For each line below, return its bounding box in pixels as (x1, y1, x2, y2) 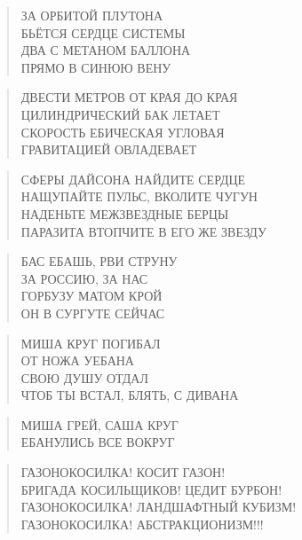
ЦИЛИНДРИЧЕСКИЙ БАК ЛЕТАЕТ (20, 105, 220, 123)
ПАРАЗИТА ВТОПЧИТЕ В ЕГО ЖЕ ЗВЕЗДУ (20, 222, 266, 240)
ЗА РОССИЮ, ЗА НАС (20, 269, 148, 287)
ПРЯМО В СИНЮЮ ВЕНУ (20, 58, 171, 76)
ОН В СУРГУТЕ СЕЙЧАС (20, 303, 165, 322)
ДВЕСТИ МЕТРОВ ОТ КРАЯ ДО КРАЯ (20, 88, 238, 106)
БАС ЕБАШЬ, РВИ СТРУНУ (20, 252, 178, 270)
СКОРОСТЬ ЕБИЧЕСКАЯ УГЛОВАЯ (20, 122, 225, 141)
